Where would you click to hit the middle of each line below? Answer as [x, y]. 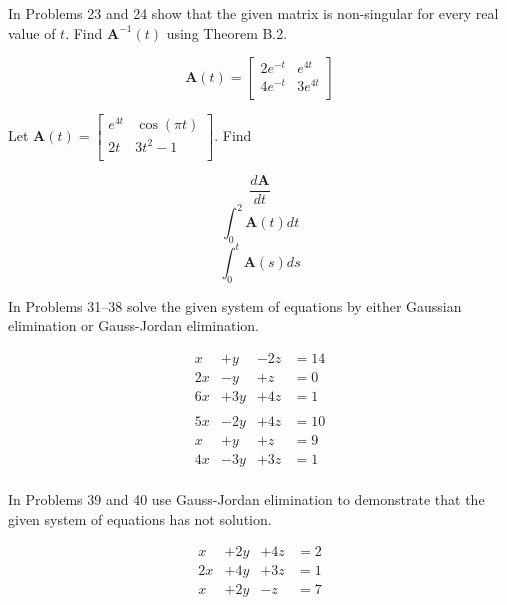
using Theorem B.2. [227, 32]
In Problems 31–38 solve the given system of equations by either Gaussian [235, 305]
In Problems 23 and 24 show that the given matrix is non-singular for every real [253, 13]
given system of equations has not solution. [140, 518]
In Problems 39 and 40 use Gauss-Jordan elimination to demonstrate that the [246, 498]
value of [32, 32]
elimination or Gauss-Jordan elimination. [134, 325]
